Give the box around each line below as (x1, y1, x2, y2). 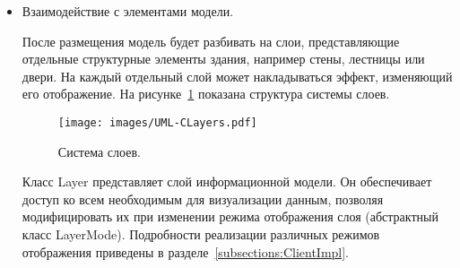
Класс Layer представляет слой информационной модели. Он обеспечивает (22, 172, 432, 191)
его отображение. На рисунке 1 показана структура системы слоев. (22, 84, 390, 103)
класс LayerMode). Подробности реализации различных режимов (22, 225, 380, 243)
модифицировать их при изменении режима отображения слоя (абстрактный (22, 207, 438, 226)
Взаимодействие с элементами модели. (22, 2, 234, 20)
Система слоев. (57, 142, 141, 160)
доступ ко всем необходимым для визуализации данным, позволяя (22, 189, 384, 208)
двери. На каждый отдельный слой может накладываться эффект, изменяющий (22, 66, 453, 85)
